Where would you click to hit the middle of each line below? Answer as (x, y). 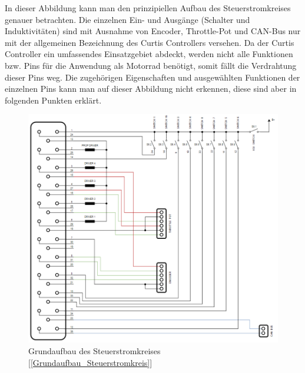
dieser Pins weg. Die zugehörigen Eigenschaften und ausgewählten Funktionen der (152, 77)
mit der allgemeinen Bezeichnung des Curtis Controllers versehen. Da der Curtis (150, 42)
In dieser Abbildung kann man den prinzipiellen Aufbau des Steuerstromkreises (148, 8)
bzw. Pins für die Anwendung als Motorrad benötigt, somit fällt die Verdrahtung (151, 65)
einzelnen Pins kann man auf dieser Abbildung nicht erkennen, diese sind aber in (151, 89)
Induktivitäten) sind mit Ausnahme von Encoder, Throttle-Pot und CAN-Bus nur (153, 31)
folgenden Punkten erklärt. (53, 100)
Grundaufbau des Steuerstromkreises (95, 350)
